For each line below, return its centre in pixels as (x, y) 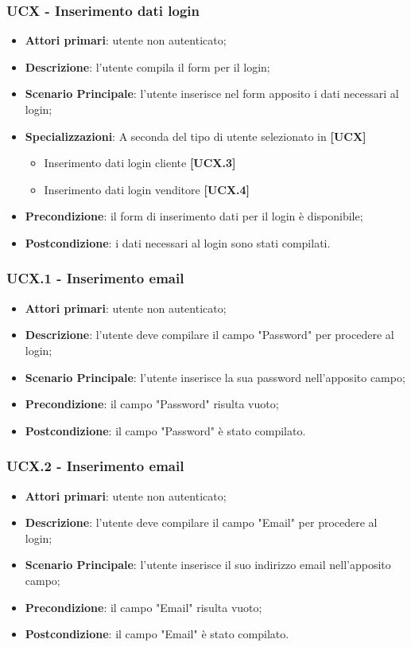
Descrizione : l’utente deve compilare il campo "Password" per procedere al (209, 335)
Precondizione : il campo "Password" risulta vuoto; (152, 404)
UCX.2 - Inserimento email (95, 466)
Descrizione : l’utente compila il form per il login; (147, 66)
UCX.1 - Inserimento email (95, 278)
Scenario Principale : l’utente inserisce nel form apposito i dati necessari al (212, 94)
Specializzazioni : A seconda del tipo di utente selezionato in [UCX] (196, 136)
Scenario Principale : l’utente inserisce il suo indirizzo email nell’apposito (208, 565)
